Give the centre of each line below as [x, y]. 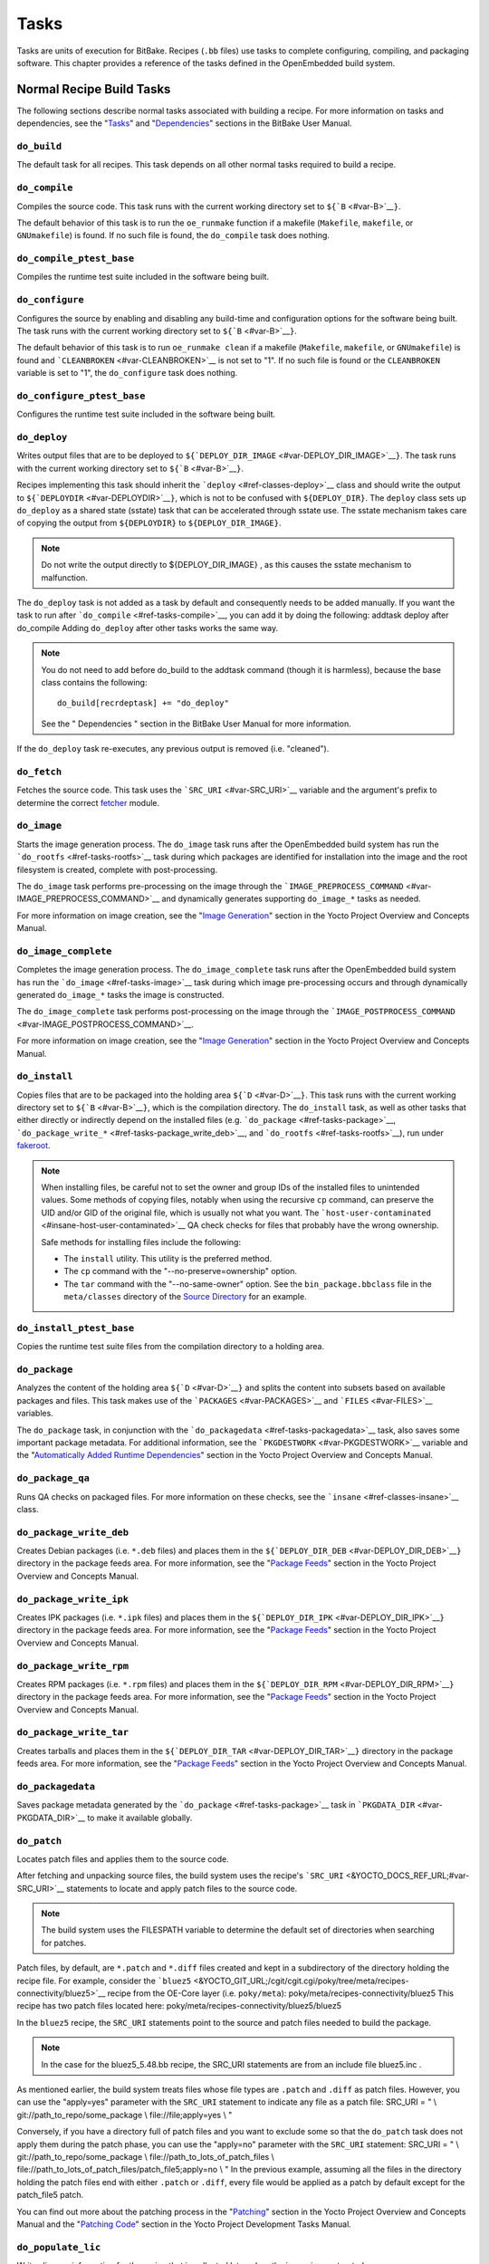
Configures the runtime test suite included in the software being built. [146, 414]
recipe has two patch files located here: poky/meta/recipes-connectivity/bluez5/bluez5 [179, 2006]
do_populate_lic [59, 2247]
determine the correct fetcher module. [88, 802]
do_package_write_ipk [72, 1599]
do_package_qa [53, 1478]
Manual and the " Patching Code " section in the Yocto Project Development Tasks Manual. [184, 2224]
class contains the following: [94, 682]
